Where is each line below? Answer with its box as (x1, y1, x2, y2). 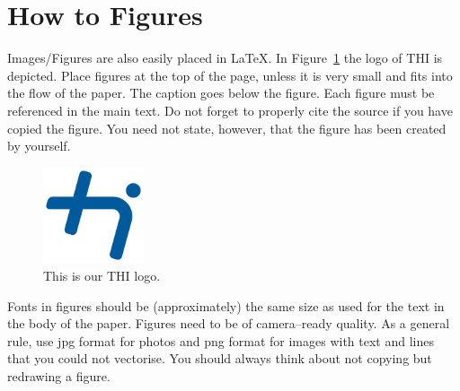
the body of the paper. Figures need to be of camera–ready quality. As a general (7, 314, 450, 333)
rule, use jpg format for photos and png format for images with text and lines (7, 331, 434, 350)
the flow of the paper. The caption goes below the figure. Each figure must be (7, 83, 435, 102)
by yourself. (7, 136, 71, 155)
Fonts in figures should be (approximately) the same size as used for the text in (7, 296, 445, 315)
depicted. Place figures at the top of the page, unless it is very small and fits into (7, 65, 453, 84)
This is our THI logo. (43, 266, 161, 285)
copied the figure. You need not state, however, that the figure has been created (7, 118, 447, 137)
